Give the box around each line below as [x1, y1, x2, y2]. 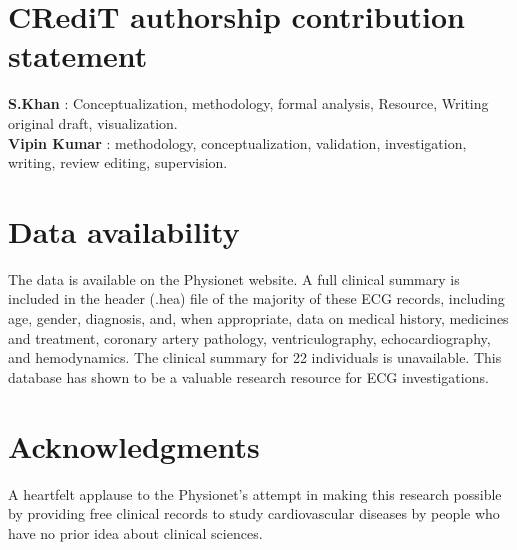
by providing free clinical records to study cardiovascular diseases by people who [8, 503, 500, 524]
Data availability [8, 210, 240, 251]
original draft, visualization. [8, 112, 178, 133]
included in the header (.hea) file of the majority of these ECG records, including [8, 288, 505, 309]
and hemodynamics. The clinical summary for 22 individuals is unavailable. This [8, 347, 502, 368]
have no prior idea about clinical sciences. [8, 522, 263, 543]
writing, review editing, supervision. [8, 152, 228, 173]
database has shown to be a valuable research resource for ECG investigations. [8, 366, 489, 387]
